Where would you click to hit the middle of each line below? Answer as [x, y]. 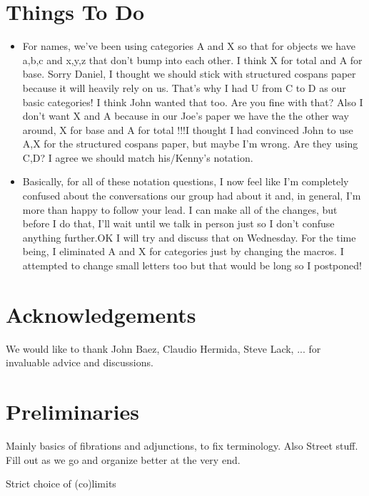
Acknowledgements [101, 314]
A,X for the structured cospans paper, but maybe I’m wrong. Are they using [190, 144]
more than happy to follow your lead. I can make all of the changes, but [180, 209]
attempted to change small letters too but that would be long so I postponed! [192, 265]
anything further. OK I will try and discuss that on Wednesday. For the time [189, 237]
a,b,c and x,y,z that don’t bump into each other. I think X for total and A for [192, 60]
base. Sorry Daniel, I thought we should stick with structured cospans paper [189, 74]
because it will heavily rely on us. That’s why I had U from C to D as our [184, 87]
